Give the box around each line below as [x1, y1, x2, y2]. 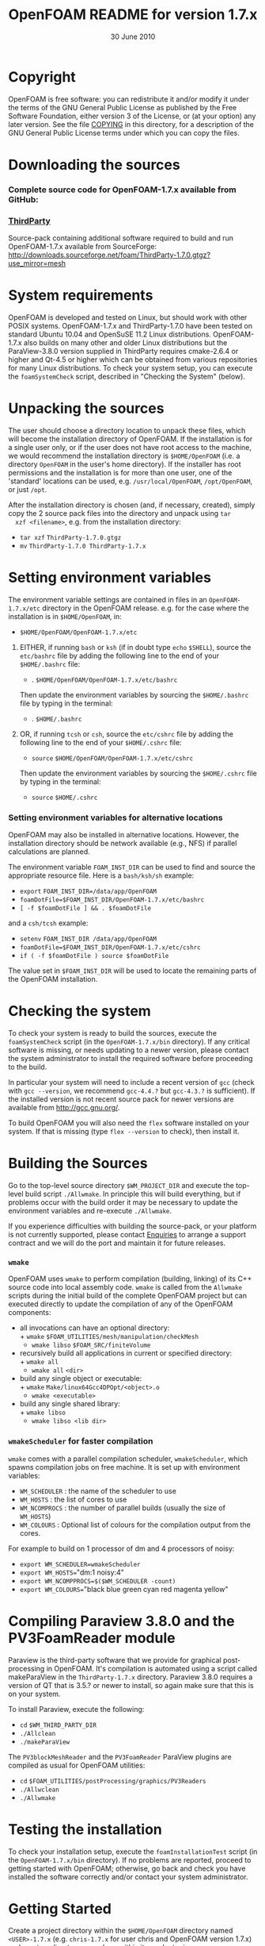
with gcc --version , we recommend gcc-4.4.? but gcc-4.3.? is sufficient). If [8, 1086, 256, 1096]
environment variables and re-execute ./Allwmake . [8, 1206, 172, 1216]
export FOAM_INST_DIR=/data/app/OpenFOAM [19, 887, 157, 896]
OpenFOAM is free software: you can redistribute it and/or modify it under [8, 94, 249, 104]
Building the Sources [8, 1155, 148, 1172]
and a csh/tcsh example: [8, 918, 89, 928]
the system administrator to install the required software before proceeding [8, 1054, 253, 1063]
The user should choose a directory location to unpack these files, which [8, 425, 246, 435]
